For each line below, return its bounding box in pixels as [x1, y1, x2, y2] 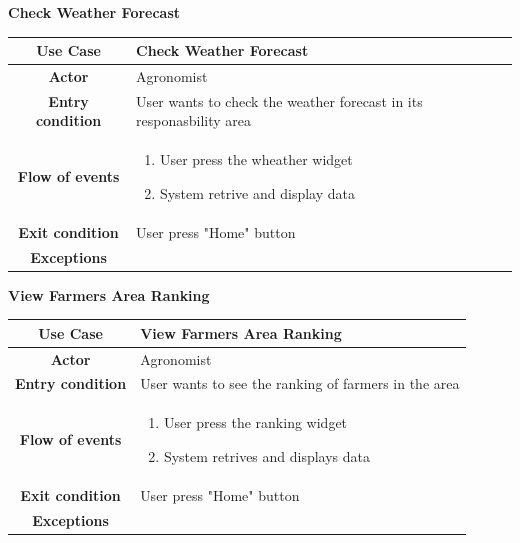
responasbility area [136, 110, 252, 131]
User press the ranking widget [163, 412, 348, 433]
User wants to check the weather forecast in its [136, 90, 423, 111]
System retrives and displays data [163, 445, 371, 466]
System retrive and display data [159, 182, 355, 203]
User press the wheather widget [159, 149, 353, 170]
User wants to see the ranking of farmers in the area [140, 373, 460, 394]
